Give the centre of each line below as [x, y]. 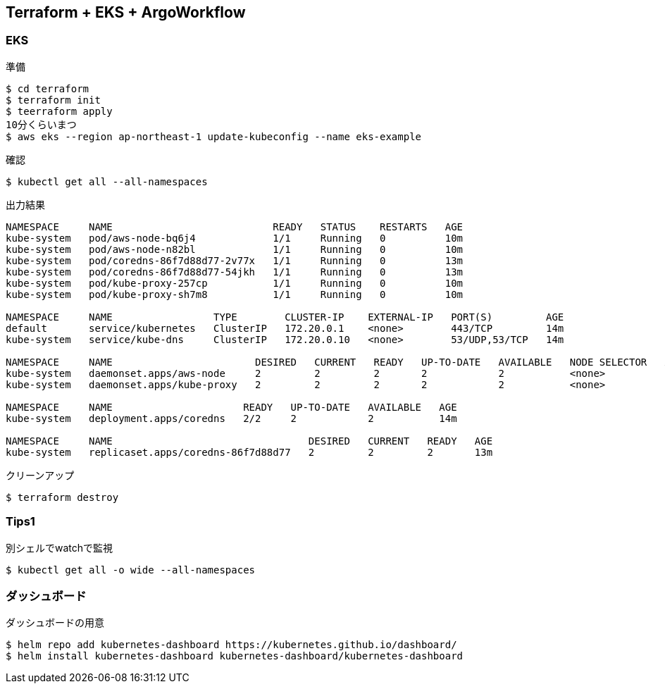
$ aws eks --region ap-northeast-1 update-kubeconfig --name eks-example [214, 136]
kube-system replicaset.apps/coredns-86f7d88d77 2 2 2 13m [249, 452]
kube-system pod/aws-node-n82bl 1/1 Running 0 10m [235, 249]
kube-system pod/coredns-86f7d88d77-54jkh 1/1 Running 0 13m [235, 272]
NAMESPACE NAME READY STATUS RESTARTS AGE [235, 226]
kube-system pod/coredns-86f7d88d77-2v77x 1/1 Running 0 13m [235, 260]
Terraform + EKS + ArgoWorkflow [126, 12]
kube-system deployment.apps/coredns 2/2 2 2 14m [231, 418]
